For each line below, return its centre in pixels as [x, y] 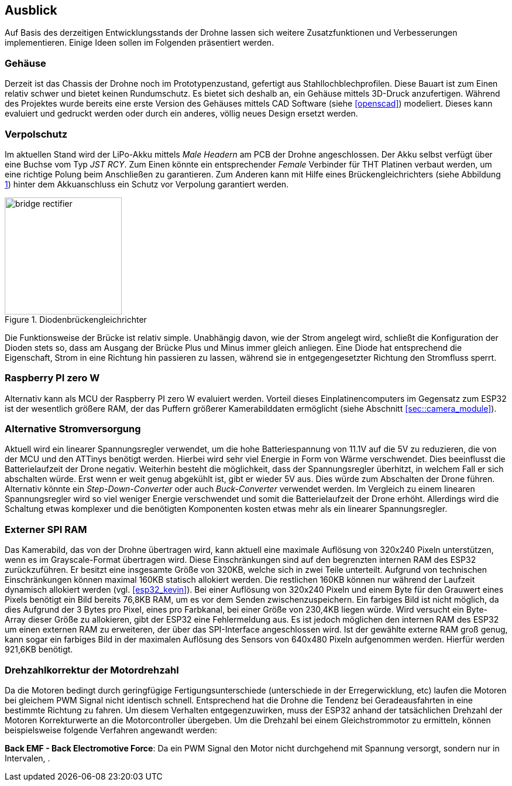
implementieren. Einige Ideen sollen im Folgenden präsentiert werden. [140, 43]
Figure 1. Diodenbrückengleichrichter [76, 319]
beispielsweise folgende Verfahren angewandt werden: [111, 730]
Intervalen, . [28, 758]
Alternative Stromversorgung [73, 429]
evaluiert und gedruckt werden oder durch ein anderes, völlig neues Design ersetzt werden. [181, 114]
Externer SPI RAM [46, 529]
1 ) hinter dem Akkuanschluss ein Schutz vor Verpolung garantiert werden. [147, 184]
